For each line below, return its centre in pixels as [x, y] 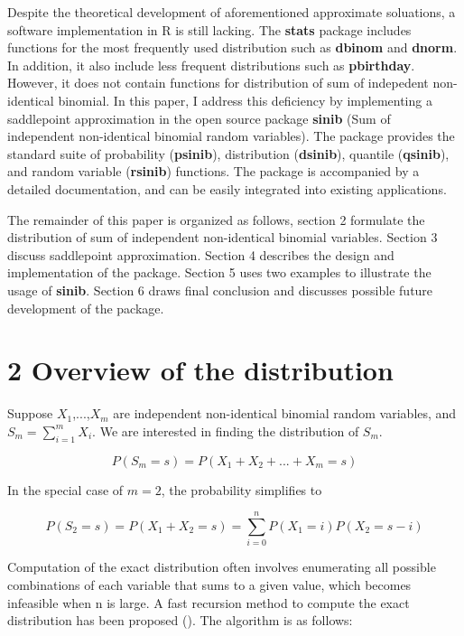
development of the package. [86, 308]
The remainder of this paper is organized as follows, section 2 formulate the [216, 219]
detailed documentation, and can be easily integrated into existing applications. [227, 188]
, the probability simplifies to [241, 489]
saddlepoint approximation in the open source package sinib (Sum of [199, 118]
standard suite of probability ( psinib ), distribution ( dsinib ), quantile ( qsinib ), [228, 153]
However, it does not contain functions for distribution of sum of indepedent [218, 83]
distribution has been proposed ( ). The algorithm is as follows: [180, 620]
